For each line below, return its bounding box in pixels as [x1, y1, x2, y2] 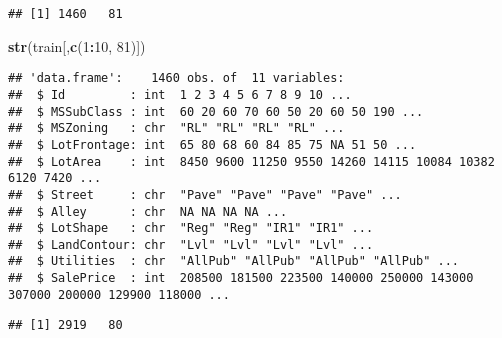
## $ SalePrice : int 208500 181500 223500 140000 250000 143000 [8, 271, 474, 286]
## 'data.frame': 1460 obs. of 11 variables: [8, 71, 345, 86]
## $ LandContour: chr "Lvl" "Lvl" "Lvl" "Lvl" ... [8, 237, 374, 252]
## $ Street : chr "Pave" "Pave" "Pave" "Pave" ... [8, 187, 402, 202]
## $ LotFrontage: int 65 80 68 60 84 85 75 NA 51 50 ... [8, 137, 417, 152]
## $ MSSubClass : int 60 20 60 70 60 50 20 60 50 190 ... [8, 104, 424, 119]
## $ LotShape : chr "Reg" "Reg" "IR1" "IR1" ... [8, 221, 374, 236]
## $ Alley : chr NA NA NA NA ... [8, 204, 288, 219]
